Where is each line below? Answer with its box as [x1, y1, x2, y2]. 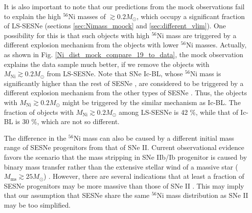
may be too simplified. [4, 199, 71, 210]
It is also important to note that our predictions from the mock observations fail [4, 1, 245, 11]
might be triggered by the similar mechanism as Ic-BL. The [62, 97, 241, 107]
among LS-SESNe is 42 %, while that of [118, 106, 238, 117]
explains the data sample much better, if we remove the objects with [4, 59, 209, 69]
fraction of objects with [4, 106, 74, 117]
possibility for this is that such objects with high [4, 30, 150, 40]
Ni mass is [190, 68, 221, 79]
